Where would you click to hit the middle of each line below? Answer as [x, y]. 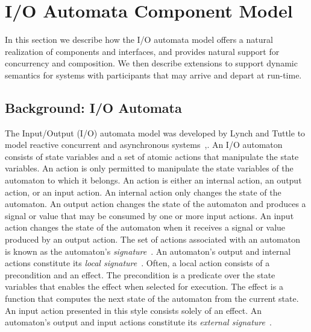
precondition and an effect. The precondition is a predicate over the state [140, 274]
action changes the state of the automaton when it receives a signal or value [145, 227]
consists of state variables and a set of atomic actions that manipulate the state [152, 156]
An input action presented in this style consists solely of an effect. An [133, 310]
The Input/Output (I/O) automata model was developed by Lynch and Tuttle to [155, 132]
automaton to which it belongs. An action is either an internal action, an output [153, 180]
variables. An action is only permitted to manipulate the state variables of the [149, 168]
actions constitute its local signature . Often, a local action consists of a [137, 263]
